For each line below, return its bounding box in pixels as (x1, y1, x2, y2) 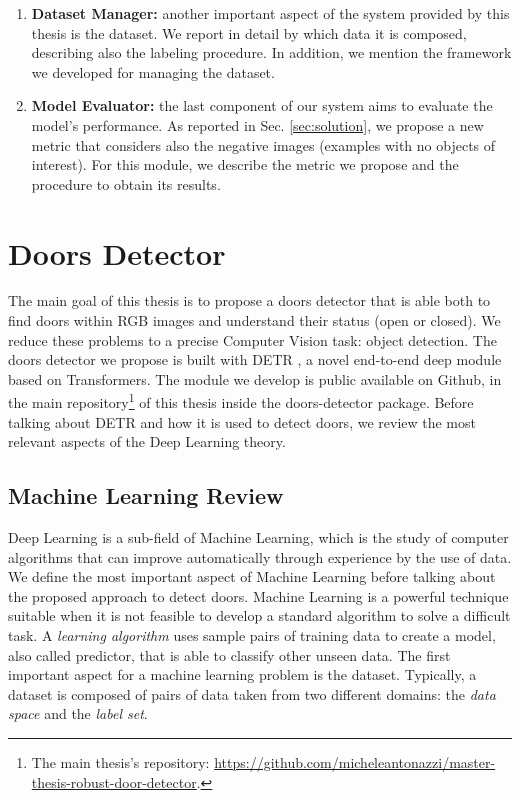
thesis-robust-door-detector (31, 771, 197, 792)
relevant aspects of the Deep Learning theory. (8, 431, 286, 452)
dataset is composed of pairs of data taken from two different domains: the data (8, 683, 496, 704)
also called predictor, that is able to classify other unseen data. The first (8, 644, 451, 665)
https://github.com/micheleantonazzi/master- (214, 752, 496, 773)
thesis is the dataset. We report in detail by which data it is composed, (31, 22, 467, 43)
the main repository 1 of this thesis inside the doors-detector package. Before (8, 389, 474, 413)
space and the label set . (8, 703, 148, 724)
